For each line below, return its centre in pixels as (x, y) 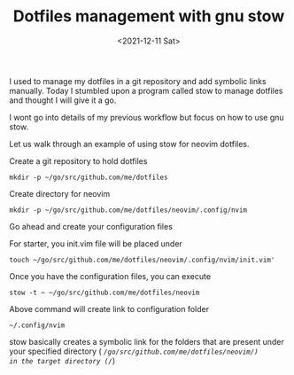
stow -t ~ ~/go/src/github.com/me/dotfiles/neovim (104, 293)
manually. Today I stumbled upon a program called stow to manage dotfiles (146, 90)
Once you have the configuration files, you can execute (110, 276)
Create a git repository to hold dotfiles (78, 160)
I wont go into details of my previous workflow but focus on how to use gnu (147, 117)
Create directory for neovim (60, 193)
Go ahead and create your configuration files (91, 226)
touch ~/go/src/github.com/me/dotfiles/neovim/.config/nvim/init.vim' (142, 260)
